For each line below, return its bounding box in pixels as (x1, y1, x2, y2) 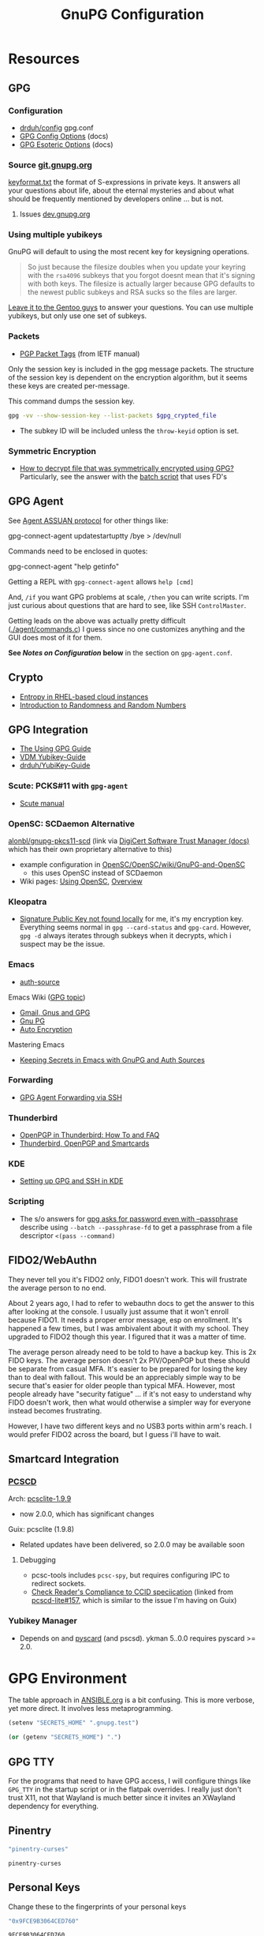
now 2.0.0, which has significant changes (19, 1510, 155, 1519)
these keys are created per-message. (8, 381, 130, 390)
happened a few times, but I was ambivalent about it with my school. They (8, 1323, 249, 1333)
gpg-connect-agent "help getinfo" (8, 561, 120, 571)
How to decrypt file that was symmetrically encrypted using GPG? (19, 463, 234, 473)
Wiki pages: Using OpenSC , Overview (19, 876, 143, 886)
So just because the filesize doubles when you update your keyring (27, 262, 246, 272)
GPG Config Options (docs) (19, 131, 109, 141)
